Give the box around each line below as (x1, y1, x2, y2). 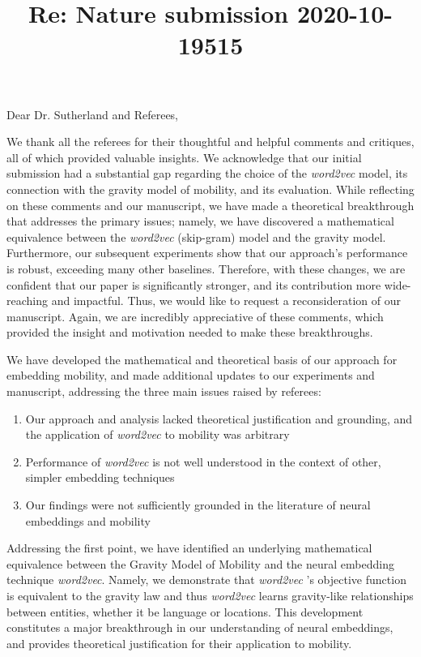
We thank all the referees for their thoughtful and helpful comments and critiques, (6, 133, 415, 150)
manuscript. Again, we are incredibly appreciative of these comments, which (6, 307, 384, 324)
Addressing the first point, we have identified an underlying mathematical (6, 539, 372, 556)
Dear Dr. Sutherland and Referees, (6, 105, 179, 122)
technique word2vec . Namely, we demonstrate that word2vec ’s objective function (6, 571, 406, 588)
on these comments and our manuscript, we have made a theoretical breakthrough (6, 196, 415, 213)
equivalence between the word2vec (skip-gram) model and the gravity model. (6, 228, 386, 245)
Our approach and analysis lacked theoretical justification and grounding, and (25, 410, 413, 427)
